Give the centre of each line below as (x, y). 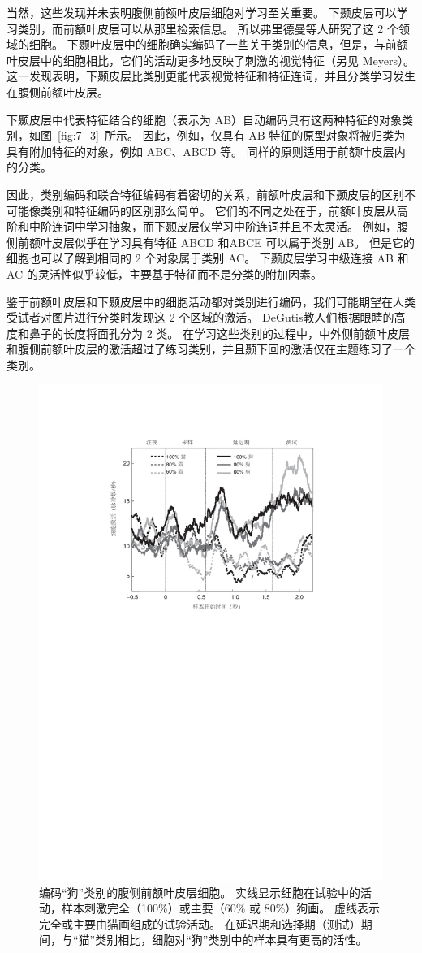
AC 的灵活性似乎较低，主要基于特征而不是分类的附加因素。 (164, 273)
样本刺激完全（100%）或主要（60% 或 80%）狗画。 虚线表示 (220, 908)
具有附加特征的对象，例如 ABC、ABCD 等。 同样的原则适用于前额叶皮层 (200, 151)
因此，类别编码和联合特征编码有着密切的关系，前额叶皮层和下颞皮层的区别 (205, 194)
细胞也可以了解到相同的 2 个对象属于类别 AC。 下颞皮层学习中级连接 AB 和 (208, 258)
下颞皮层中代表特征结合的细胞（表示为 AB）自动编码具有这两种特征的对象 (205, 119)
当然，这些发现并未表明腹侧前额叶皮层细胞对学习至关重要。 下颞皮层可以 (202, 12)
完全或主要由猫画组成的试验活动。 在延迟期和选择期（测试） (200, 923)
